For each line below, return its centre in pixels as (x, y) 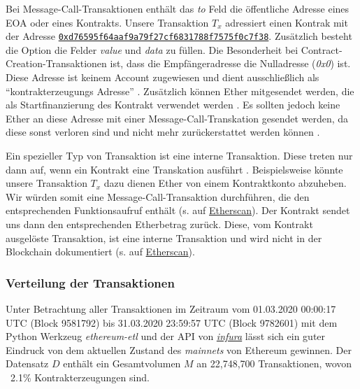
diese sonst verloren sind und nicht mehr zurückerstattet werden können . (163, 132)
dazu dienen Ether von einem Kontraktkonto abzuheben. (225, 183)
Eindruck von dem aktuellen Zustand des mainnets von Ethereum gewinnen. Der (179, 349)
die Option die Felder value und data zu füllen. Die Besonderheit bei (152, 49)
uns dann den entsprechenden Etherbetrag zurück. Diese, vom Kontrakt (159, 224)
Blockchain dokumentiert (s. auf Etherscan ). (100, 252)
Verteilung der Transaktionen (90, 282)
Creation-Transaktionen (56, 63)
